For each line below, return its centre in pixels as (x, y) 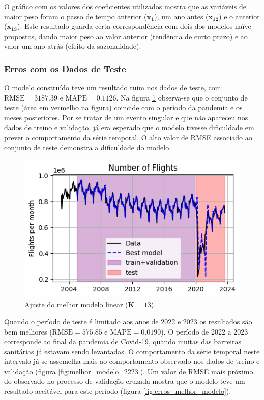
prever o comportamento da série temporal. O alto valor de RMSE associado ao (128, 137)
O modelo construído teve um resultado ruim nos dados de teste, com (113, 88)
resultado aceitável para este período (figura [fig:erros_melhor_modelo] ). (118, 391)
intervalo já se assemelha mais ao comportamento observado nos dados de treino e (132, 361)
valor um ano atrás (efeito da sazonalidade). (73, 46)
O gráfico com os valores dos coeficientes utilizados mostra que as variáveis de (125, 6)
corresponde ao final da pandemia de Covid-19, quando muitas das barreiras (123, 341)
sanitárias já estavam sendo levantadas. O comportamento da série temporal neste (132, 351)
